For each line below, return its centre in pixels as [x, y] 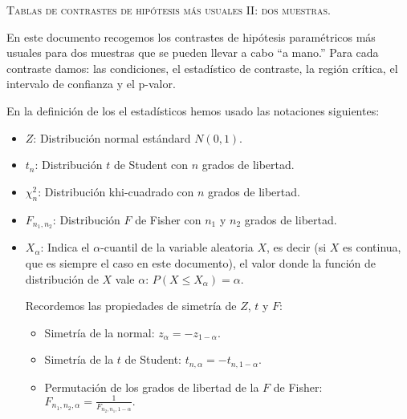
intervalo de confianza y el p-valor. [91, 84]
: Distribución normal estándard [112, 137]
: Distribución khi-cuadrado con [116, 191]
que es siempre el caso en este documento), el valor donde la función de [201, 263]
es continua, [372, 247]
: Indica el [65, 247]
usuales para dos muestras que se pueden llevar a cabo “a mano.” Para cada [193, 52]
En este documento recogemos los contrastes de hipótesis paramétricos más [191, 36]
